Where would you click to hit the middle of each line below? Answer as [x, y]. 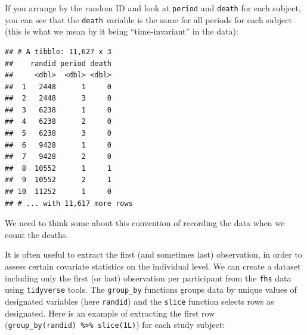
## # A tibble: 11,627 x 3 [58, 51]
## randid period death [58, 63]
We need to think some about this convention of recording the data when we [145, 223]
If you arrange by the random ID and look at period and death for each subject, [153, 8]
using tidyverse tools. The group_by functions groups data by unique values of [151, 289]
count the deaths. [37, 234]
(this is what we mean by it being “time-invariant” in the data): [122, 31]
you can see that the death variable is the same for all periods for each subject [148, 19]
